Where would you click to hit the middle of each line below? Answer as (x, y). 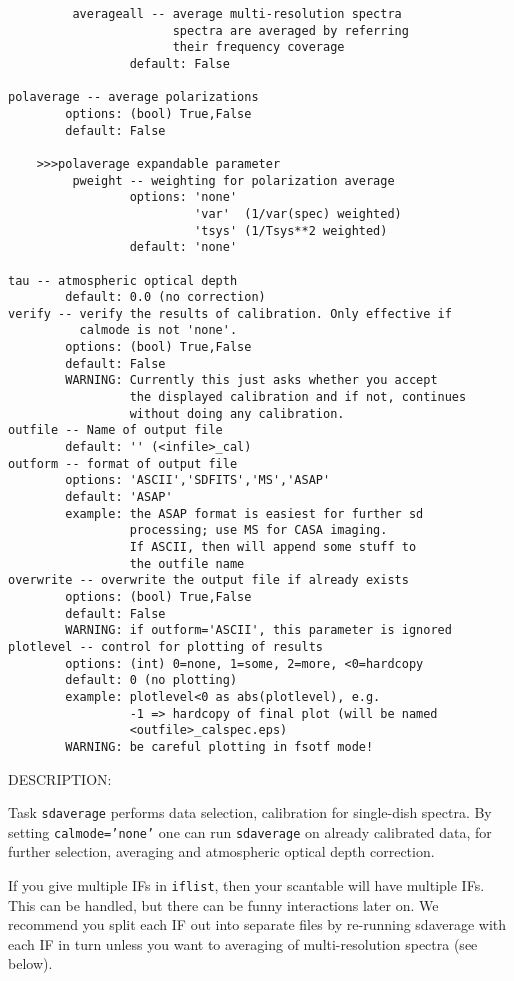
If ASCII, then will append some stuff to (273, 547)
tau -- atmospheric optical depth (123, 280)
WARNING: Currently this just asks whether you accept (251, 380)
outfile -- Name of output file (115, 430)
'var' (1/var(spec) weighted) (298, 213)
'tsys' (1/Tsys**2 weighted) (291, 230)
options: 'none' (183, 197)
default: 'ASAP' (119, 497)
